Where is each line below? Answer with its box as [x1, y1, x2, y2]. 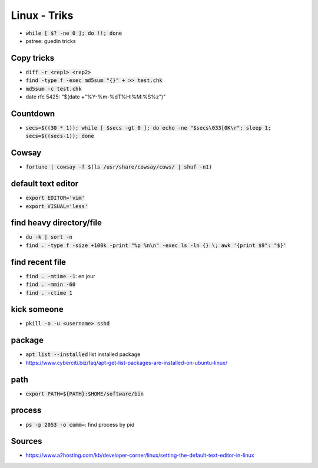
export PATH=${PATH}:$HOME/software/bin [25, 390, 144, 397]
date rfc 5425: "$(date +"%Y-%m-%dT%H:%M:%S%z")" [25, 93, 166, 100]
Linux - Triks [11, 9, 74, 22]
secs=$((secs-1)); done [25, 133, 94, 140]
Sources [11, 436, 42, 446]
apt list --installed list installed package [25, 351, 141, 358]
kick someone [11, 304, 64, 315]
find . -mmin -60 [25, 281, 76, 288]
